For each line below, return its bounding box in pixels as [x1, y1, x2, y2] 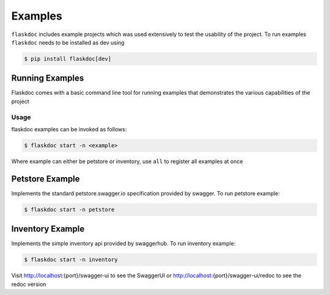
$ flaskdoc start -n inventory [24, 257, 119, 263]
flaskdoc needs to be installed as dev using [11, 38, 125, 46]
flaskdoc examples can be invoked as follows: [11, 125, 127, 133]
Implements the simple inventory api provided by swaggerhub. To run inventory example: [11, 240, 236, 247]
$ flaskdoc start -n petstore [24, 206, 115, 213]
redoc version [11, 280, 46, 288]
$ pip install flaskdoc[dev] [24, 55, 112, 62]
